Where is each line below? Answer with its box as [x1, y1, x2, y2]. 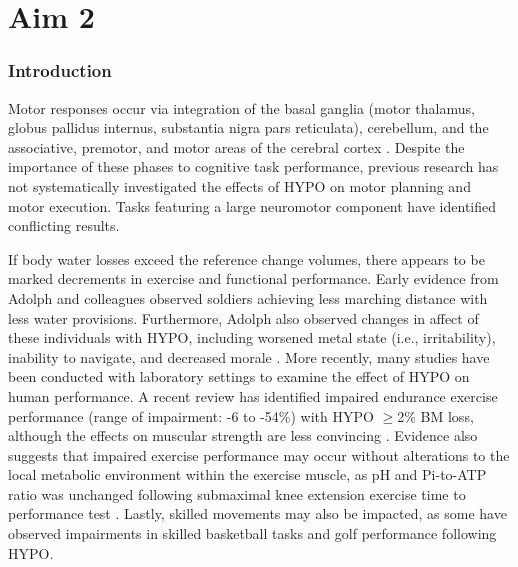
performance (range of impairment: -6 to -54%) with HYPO [8, 405, 374, 426]
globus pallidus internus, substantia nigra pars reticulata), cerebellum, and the [8, 117, 489, 138]
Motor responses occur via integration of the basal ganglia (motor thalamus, [8, 97, 475, 118]
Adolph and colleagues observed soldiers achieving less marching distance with [8, 287, 488, 308]
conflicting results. [8, 215, 120, 236]
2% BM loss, [397, 405, 474, 426]
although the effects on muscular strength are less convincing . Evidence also [8, 425, 478, 446]
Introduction [8, 58, 112, 83]
